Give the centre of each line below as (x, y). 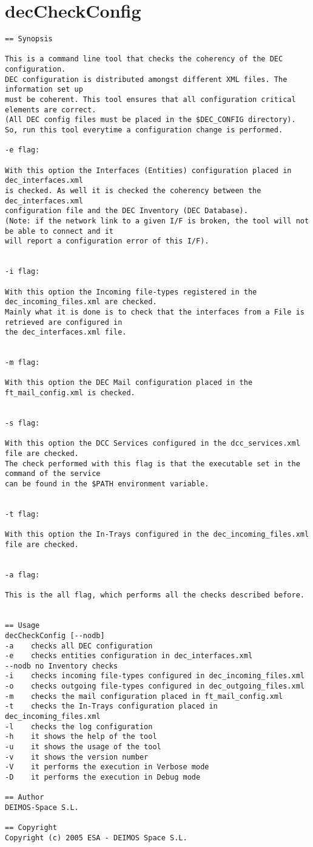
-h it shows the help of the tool (81, 737)
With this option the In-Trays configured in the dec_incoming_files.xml (157, 535)
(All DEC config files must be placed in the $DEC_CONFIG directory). (150, 120)
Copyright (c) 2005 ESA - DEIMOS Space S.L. (96, 838)
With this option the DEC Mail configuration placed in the (129, 383)
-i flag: (22, 272)
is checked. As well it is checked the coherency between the (133, 190)
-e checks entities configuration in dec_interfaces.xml (129, 656)
